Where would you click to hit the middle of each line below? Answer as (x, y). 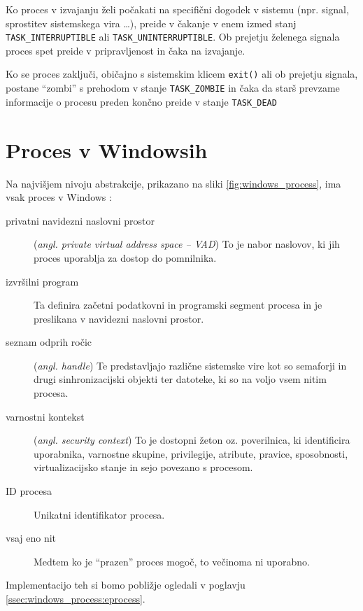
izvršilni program (42, 281)
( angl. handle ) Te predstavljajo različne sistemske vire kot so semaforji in (190, 365)
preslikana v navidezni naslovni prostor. (119, 318)
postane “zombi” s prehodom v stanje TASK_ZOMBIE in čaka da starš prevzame (173, 88)
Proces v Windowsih (107, 149)
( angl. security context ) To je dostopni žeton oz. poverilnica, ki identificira (192, 440)
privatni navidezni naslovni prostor (80, 220)
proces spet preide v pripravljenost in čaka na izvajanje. (126, 50)
